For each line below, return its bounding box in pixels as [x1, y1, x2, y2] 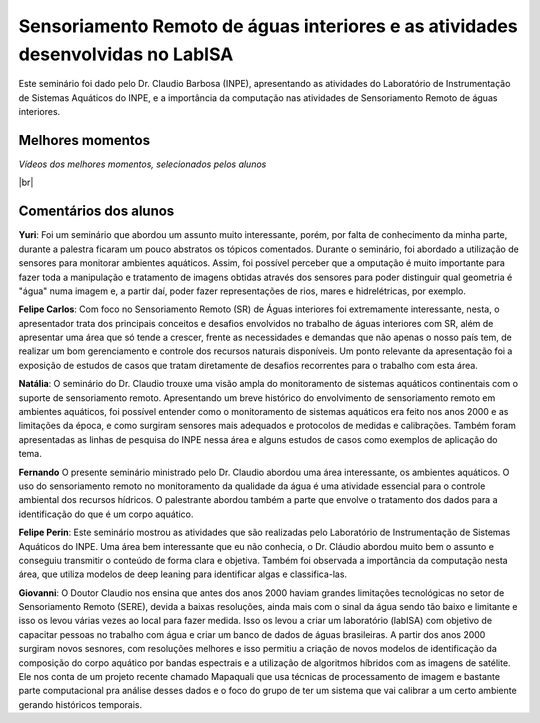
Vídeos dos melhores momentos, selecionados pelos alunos [18, 158, 267, 170]
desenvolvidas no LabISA [18, 43, 234, 65]
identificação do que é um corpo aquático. [18, 508, 194, 520]
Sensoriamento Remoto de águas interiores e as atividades [18, 15, 519, 37]
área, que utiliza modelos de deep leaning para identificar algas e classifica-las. [18, 568, 348, 580]
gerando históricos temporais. [18, 698, 143, 710]
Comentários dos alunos [18, 203, 175, 220]
